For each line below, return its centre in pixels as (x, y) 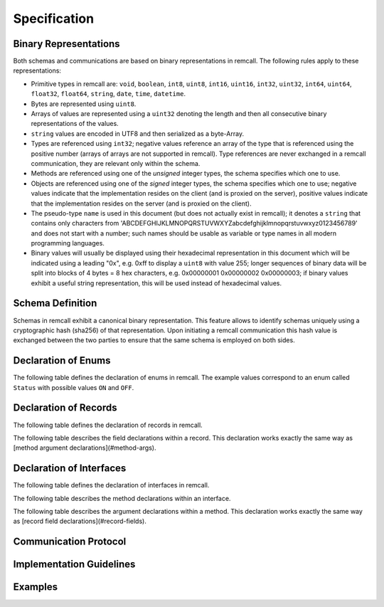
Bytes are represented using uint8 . (84, 104)
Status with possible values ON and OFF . (74, 387)
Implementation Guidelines (74, 565)
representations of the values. (75, 124)
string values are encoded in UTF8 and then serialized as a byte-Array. (138, 133)
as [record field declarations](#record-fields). (80, 521)
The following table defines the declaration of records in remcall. (108, 425)
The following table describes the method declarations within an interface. (122, 498)
